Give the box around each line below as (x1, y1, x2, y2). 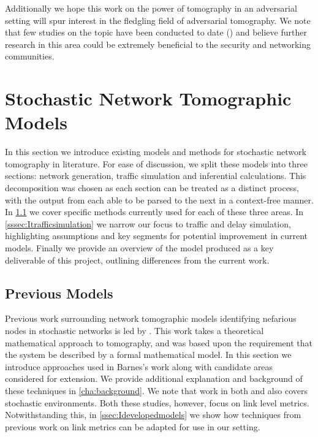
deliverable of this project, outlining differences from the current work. (5, 253, 270, 266)
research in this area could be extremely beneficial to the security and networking (5, 37, 311, 50)
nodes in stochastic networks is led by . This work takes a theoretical (5, 324, 264, 337)
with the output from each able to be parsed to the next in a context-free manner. (5, 193, 314, 206)
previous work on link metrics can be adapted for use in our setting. (5, 420, 260, 433)
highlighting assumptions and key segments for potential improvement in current (5, 229, 308, 242)
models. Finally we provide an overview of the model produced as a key (5, 241, 274, 254)
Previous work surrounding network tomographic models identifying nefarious (5, 312, 297, 325)
